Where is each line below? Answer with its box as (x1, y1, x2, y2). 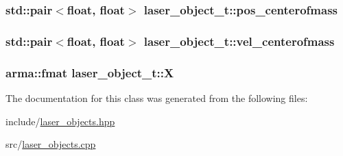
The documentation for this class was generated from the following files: (5, 90, 308, 105)
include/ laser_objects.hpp (5, 114, 115, 128)
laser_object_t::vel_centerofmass (143, 32, 335, 49)
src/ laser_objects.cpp (5, 137, 96, 151)
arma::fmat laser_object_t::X (5, 64, 174, 81)
